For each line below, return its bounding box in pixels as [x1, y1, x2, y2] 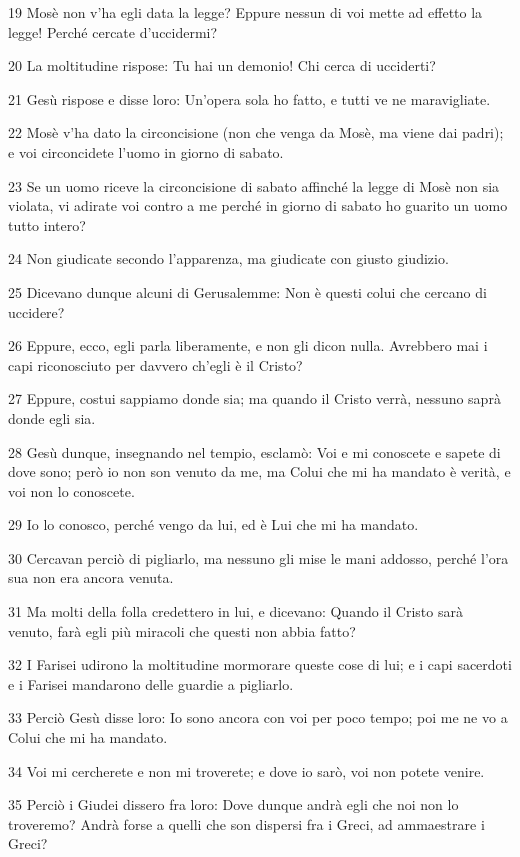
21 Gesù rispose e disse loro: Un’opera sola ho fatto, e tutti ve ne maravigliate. [8, 88, 491, 109]
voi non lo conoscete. [8, 480, 135, 501]
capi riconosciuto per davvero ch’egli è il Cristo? [8, 354, 303, 375]
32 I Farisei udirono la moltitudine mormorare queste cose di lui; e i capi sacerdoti [8, 654, 512, 675]
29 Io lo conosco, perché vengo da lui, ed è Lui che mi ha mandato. [8, 514, 419, 535]
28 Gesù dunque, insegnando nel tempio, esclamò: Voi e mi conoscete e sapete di [8, 441, 501, 462]
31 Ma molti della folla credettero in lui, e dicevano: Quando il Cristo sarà [8, 601, 463, 622]
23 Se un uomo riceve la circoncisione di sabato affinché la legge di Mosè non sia [8, 175, 500, 196]
